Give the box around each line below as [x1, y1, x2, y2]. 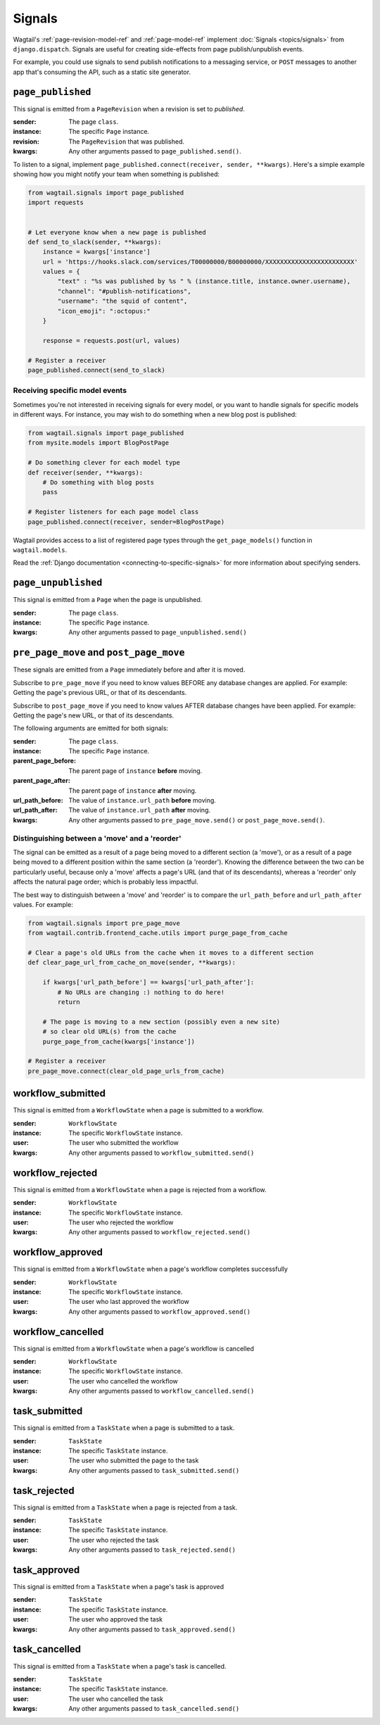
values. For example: [13, 900, 73, 908]
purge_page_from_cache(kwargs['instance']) [42, 1037, 195, 1046]
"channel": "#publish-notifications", [57, 287, 191, 295]
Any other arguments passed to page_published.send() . [68, 147, 242, 156]
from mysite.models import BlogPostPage [27, 439, 169, 447]
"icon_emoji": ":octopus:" [57, 307, 151, 315]
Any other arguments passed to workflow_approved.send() [68, 1307, 251, 1316]
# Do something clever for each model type [27, 458, 181, 467]
